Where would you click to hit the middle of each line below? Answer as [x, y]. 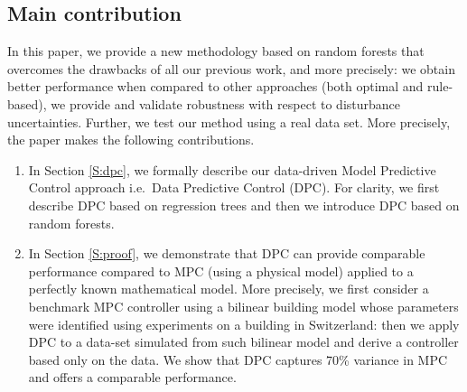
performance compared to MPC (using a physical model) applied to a [221, 271]
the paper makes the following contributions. [131, 140]
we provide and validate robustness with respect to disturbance [226, 103]
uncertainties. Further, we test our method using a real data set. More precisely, [229, 121]
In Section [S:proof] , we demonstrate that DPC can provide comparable [227, 253]
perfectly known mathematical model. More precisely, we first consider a [229, 289]
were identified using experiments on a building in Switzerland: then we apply [244, 324]
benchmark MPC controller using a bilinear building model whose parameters [243, 306]
